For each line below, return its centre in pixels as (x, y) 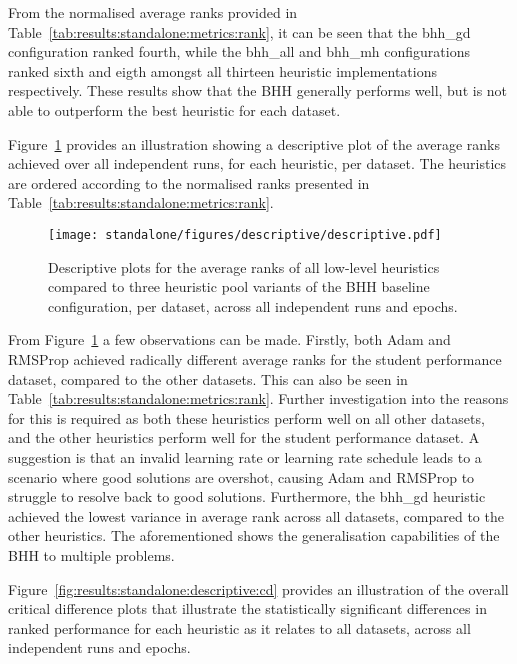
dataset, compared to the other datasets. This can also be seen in (208, 378)
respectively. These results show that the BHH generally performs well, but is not (258, 90)
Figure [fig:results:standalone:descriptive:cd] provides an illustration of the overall (258, 588)
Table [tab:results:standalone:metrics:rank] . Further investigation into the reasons (258, 398)
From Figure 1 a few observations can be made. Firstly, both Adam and (229, 339)
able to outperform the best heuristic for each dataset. (174, 109)
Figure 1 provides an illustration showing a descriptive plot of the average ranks (254, 143)
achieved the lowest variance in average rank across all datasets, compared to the (256, 515)
